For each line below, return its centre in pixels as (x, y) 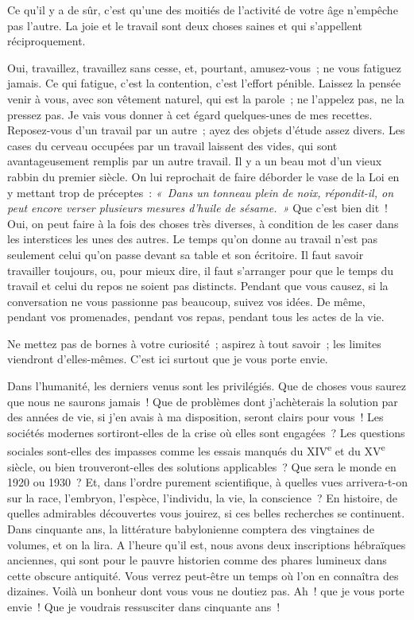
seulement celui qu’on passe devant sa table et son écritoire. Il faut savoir (186, 254)
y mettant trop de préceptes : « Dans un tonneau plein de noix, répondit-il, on (201, 192)
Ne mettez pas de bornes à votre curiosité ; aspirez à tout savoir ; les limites (194, 343)
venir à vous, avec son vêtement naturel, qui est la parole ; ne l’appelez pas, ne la (206, 98)
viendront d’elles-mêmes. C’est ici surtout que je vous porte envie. (168, 359)
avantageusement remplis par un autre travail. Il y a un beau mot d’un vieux (195, 161)
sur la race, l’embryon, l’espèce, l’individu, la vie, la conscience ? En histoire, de (203, 497)
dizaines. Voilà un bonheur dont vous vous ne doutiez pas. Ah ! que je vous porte (206, 591)
